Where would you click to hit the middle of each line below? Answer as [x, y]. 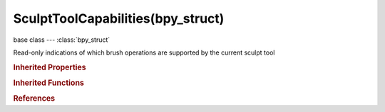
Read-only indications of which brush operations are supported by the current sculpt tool [144, 52]
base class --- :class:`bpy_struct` [62, 40]
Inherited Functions [49, 83]
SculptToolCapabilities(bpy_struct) [119, 18]
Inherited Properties [50, 67]
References [34, 99]
